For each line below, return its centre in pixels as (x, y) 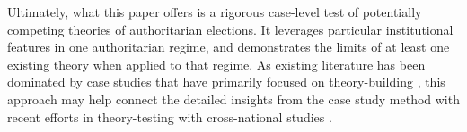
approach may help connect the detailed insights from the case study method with (233, 99)
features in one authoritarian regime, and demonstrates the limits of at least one (229, 47)
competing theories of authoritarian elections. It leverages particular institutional (230, 29)
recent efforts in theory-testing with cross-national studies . (170, 116)
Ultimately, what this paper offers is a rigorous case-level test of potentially (215, 12)
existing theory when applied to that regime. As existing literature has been (216, 64)
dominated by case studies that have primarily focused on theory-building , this (226, 82)
